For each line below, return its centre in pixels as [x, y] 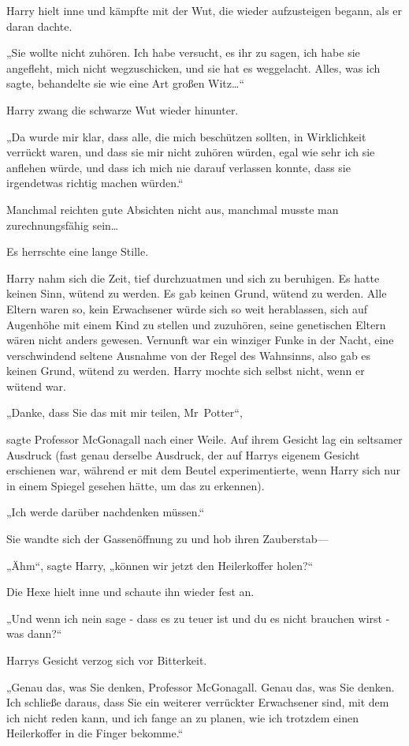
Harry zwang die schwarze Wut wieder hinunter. [123, 109]
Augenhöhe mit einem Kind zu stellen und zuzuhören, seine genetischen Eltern [196, 324]
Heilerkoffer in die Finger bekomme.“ [95, 733]
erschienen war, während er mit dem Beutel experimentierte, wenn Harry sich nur [203, 470]
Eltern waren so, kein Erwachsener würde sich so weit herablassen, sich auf [187, 308]
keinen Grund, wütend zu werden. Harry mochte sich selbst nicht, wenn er [186, 371]
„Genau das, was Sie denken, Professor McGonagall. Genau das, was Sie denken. [201, 686]
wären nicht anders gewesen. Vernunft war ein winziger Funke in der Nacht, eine [200, 340]
